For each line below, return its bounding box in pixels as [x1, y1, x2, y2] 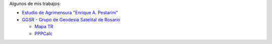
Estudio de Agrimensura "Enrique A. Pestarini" [22, 10, 118, 16]
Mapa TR [34, 24, 54, 30]
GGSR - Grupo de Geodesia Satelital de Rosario [22, 16, 120, 22]
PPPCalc [34, 30, 53, 37]
